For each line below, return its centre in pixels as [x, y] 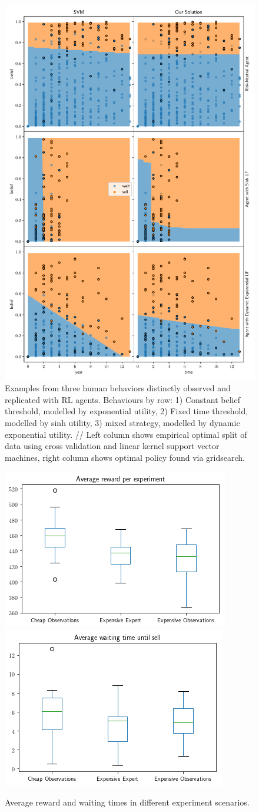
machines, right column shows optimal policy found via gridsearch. [125, 457]
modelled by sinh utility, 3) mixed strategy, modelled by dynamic [122, 422]
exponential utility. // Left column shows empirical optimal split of [126, 434]
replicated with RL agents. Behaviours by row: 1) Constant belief [122, 399]
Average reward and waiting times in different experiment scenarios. [127, 802]
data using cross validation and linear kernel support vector [112, 446]
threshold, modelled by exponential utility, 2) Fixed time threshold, [127, 411]
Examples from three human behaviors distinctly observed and [118, 388]
